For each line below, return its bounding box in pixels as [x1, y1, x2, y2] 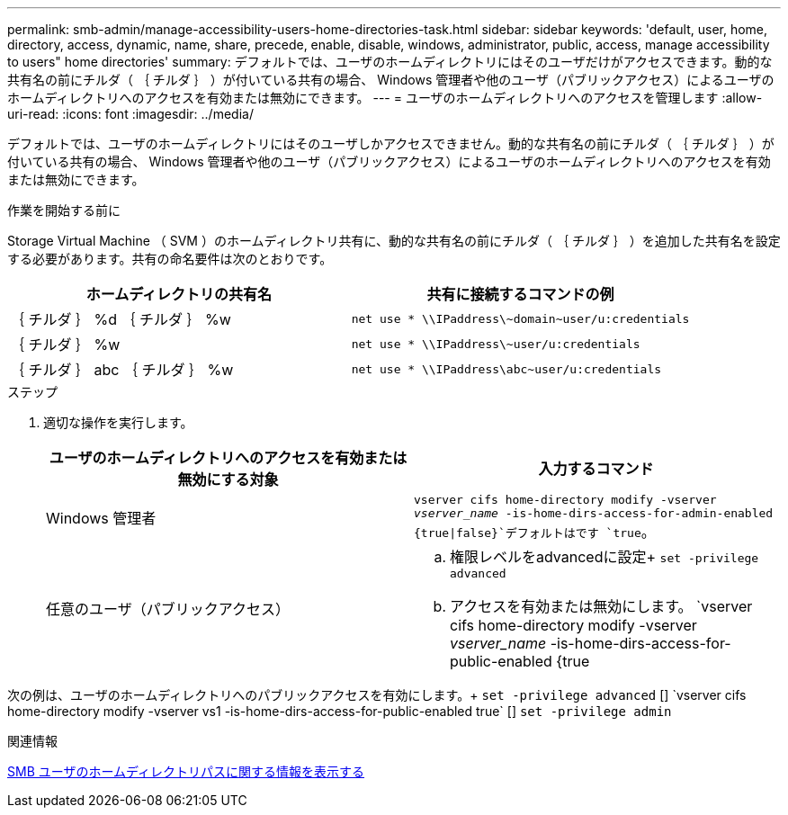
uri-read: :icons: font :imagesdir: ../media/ [7, 106, 254, 121]
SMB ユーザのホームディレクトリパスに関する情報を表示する [7, 764, 365, 779]
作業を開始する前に [7, 202, 121, 218]
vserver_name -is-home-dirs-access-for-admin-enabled [414, 506, 774, 520]
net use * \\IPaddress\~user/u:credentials [351, 336, 640, 351]
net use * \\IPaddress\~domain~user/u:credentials [351, 311, 690, 326]
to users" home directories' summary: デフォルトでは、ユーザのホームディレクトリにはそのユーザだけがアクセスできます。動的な [7, 54, 773, 69]
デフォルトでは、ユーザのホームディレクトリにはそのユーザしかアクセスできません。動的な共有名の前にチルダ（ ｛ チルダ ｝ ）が [7, 136, 775, 151]
